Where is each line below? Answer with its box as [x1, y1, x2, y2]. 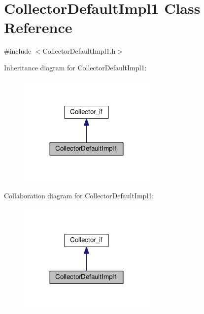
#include [4, 46, 32, 56]
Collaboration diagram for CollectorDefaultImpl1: [4, 190, 154, 201]
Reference [4, 17, 72, 37]
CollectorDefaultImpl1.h [42, 46, 116, 56]
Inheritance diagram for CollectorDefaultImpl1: [4, 62, 147, 72]
